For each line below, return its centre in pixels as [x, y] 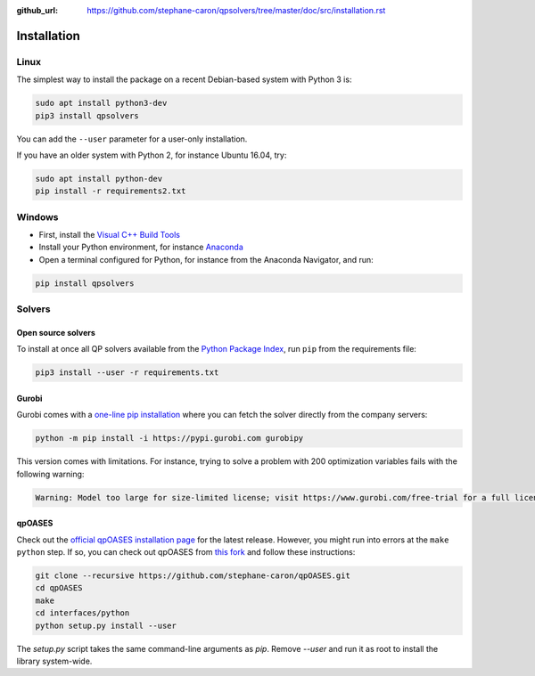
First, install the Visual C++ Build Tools [109, 235]
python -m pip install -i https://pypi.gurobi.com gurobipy [169, 438]
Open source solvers [56, 332]
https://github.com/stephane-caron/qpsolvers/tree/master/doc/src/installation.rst [236, 10]
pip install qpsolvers [85, 283]
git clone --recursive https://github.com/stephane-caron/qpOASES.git [193, 576]
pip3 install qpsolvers [87, 115]
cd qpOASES [59, 588]
